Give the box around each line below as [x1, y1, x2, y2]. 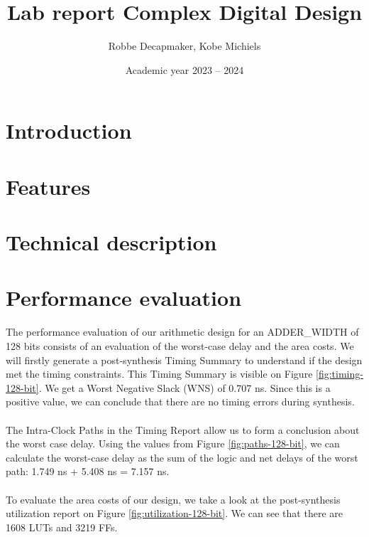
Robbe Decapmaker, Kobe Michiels [108, 38, 261, 53]
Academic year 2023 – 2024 [125, 62, 244, 77]
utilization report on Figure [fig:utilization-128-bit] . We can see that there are [6, 506, 343, 521]
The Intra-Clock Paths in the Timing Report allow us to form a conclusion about [6, 422, 360, 437]
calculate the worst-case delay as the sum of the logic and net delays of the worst [6, 450, 358, 464]
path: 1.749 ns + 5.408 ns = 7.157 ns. [6, 464, 170, 479]
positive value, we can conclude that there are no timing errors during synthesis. [6, 394, 355, 409]
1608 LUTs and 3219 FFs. [6, 519, 118, 534]
